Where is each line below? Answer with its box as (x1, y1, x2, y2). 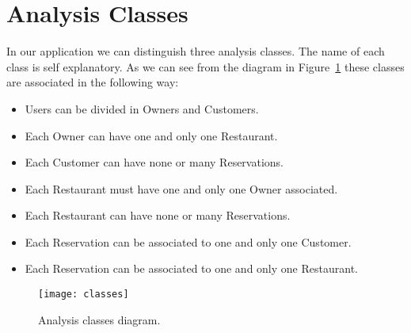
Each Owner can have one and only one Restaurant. (25, 127, 278, 144)
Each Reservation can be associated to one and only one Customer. (25, 233, 352, 250)
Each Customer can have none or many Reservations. (25, 154, 284, 170)
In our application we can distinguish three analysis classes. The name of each (6, 43, 385, 59)
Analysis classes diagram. (38, 311, 161, 327)
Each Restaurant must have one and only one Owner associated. (25, 180, 338, 197)
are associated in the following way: (6, 74, 179, 90)
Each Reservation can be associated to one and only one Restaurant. (25, 260, 358, 277)
